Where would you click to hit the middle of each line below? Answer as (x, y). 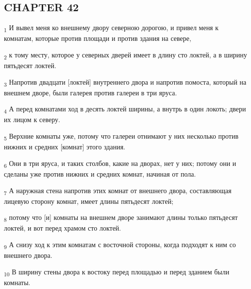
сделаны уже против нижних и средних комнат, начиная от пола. (100, 173)
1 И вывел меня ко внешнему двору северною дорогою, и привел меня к (111, 28)
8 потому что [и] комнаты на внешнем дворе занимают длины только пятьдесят (121, 218)
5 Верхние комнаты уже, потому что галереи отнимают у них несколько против (121, 136)
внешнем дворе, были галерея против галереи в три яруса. (91, 92)
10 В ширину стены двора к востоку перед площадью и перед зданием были (117, 272)
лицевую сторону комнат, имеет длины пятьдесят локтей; (89, 201)
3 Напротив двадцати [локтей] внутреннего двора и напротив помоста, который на (125, 82)
